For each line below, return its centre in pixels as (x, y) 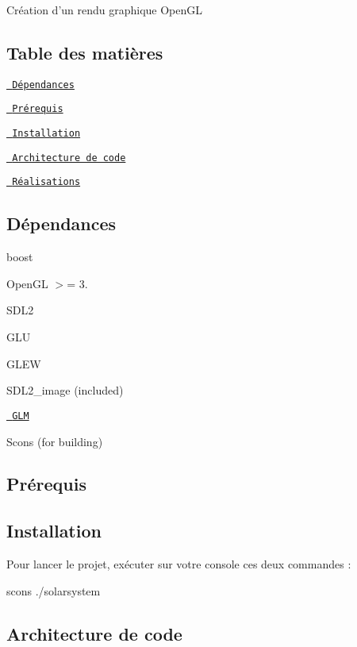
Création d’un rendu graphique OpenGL (105, 10)
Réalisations (46, 182)
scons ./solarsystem (54, 590)
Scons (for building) (55, 441)
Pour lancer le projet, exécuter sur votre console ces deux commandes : (179, 564)
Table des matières (85, 52)
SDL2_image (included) (65, 390)
